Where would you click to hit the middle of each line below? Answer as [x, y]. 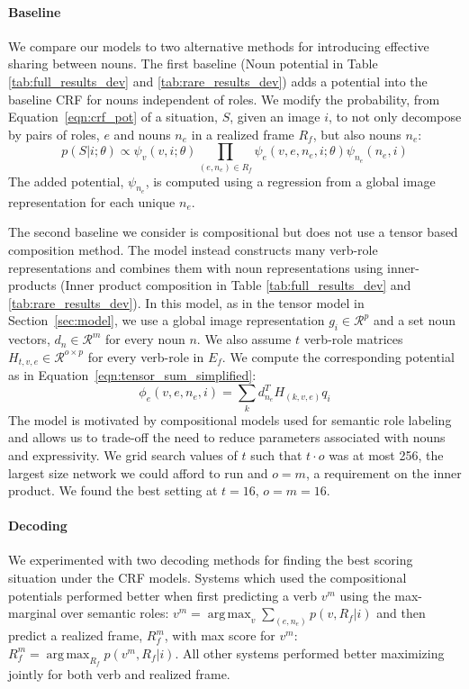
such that [276, 454]
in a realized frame [243, 134]
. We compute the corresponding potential [338, 356]
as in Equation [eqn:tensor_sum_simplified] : [132, 375]
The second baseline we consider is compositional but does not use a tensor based [233, 232]
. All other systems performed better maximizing [310, 653]
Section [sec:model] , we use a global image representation [167, 320]
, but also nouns [357, 134]
